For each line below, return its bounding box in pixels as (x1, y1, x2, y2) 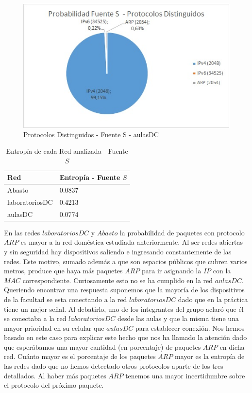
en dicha (219, 341, 245, 352)
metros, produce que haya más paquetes (4, 266, 123, 276)
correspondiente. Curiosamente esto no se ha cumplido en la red (22, 275, 213, 285)
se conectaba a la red (4, 313, 67, 323)
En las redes (4, 227, 40, 237)
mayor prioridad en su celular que (4, 322, 104, 333)
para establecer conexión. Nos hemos (135, 322, 245, 333)
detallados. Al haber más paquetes (4, 370, 106, 380)
